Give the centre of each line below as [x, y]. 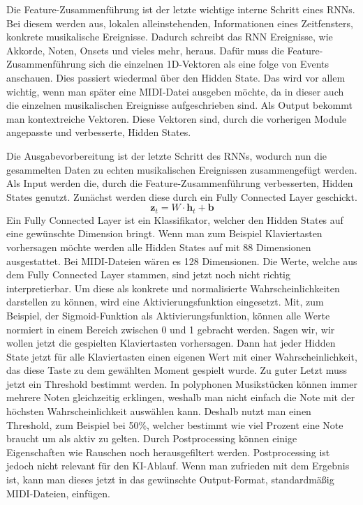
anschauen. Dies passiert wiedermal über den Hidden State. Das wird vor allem [176, 77]
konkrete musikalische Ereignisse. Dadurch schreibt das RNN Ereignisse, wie [170, 37]
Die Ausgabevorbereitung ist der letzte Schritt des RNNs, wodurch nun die [167, 155]
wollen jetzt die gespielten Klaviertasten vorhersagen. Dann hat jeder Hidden [171, 343]
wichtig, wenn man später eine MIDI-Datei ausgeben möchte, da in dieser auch [175, 91]
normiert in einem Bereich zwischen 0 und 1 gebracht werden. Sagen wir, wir [171, 329]
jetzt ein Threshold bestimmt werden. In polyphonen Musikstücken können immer [182, 383]
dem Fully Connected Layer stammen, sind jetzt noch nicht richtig [148, 274]
